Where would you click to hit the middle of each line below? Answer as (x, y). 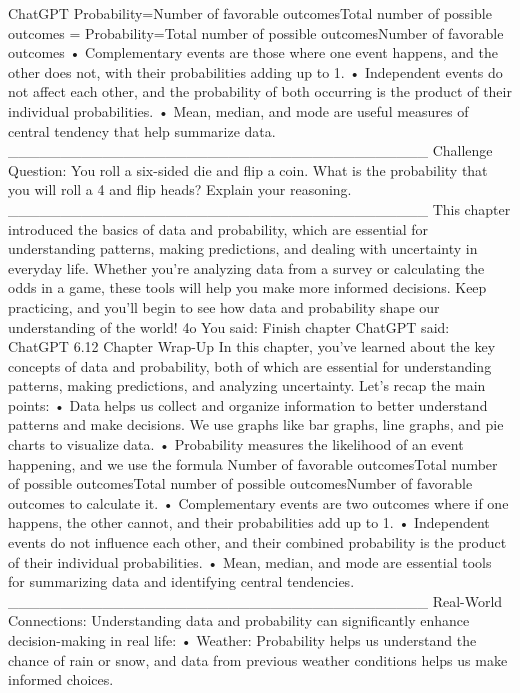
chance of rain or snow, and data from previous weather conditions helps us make (258, 659)
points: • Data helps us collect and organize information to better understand (248, 404)
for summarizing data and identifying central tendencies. (181, 581)
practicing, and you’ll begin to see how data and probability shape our (224, 306)
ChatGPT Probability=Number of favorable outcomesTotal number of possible (250, 13)
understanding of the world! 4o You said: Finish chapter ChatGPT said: (229, 326)
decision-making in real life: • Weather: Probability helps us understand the (242, 640)
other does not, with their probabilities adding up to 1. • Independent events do (255, 71)
